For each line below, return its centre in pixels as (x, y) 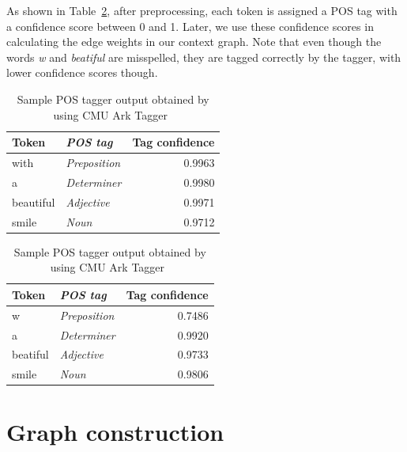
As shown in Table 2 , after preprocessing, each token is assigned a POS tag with (202, 10)
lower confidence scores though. (82, 72)
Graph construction (115, 432)
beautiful (34, 201)
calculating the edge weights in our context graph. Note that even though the (194, 42)
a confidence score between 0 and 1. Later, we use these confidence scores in (190, 26)
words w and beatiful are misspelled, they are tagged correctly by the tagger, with (204, 57)
